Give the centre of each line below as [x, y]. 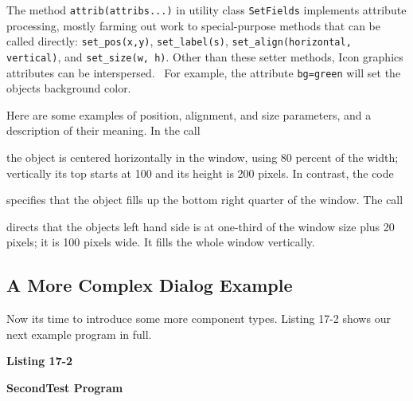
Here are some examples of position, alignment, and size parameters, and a [189, 114]
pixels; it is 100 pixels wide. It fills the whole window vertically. [161, 242]
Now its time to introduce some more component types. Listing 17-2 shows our [199, 318]
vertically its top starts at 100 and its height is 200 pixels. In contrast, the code [200, 173]
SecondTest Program [65, 387]
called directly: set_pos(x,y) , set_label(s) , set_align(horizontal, [179, 41]
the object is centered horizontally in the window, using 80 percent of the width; [203, 157]
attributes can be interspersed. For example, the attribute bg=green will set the [204, 72]
